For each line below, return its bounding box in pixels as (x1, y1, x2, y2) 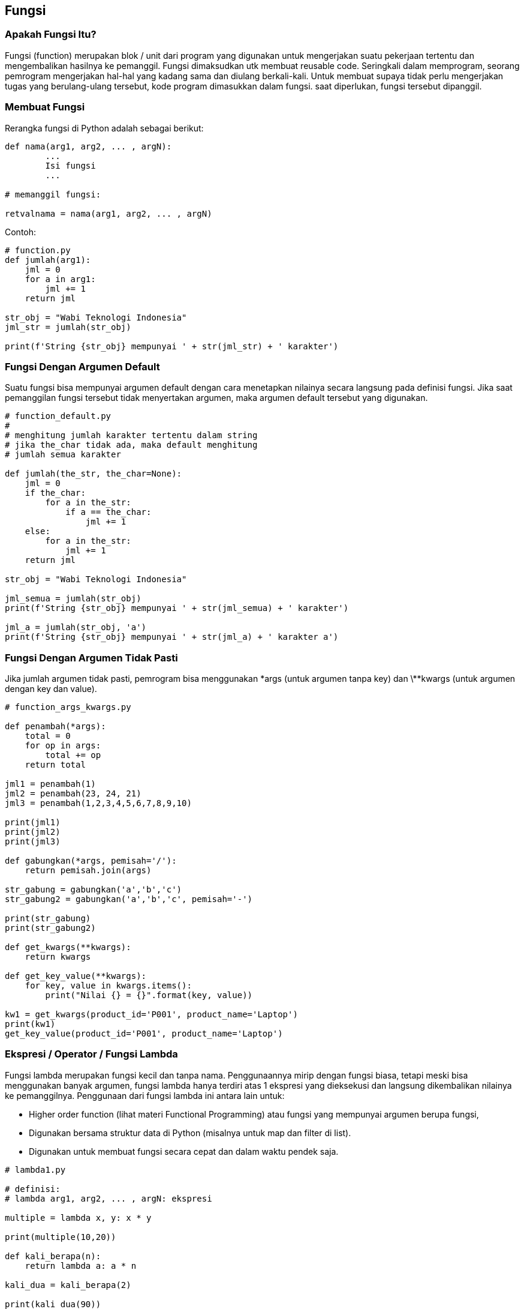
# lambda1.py (5, 1164, 66, 1175)
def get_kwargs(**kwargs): (5, 942, 131, 952)
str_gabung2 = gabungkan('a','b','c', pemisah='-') (5, 894, 253, 904)
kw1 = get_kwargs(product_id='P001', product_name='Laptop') (5, 1010, 298, 1020)
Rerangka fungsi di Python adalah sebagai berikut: (5, 122, 204, 133)
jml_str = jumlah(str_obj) (5, 322, 131, 332)
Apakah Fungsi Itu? (5, 28, 97, 41)
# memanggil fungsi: (5, 189, 101, 199)
